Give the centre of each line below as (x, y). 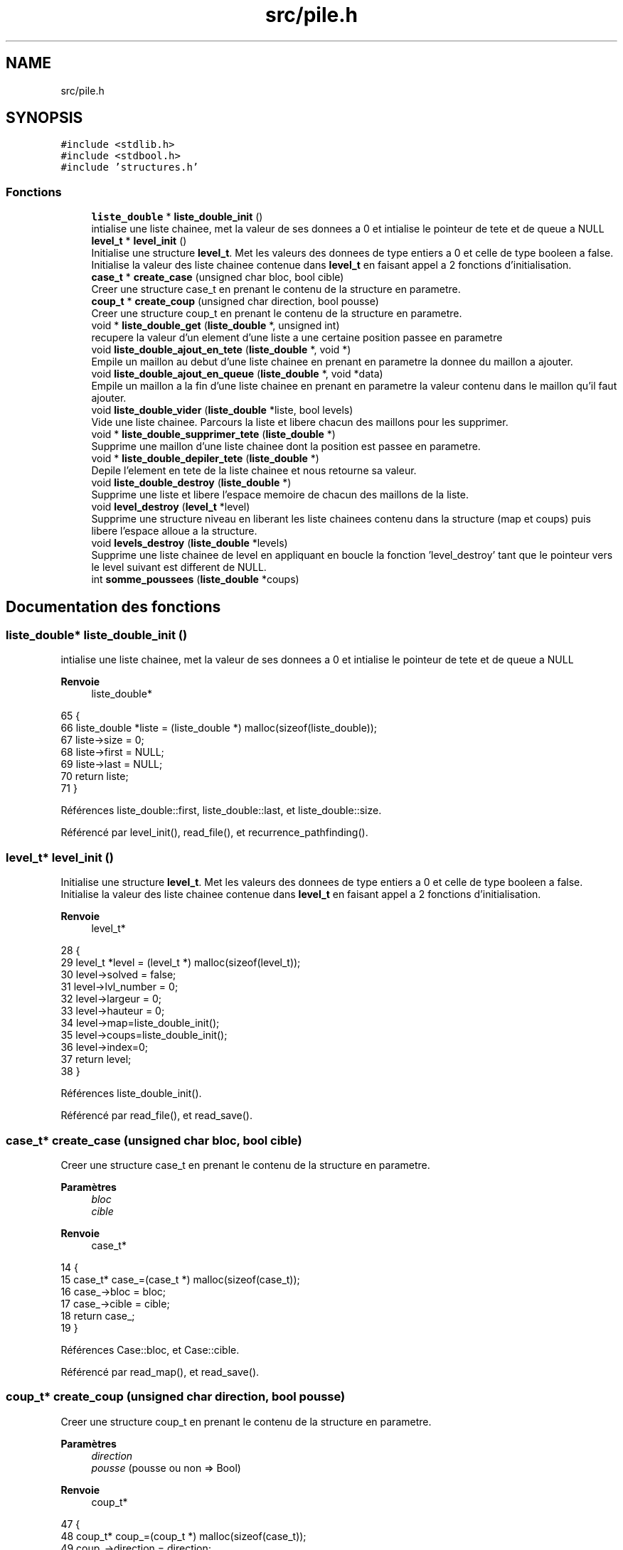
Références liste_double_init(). (131, 1094)
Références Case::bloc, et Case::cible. (150, 1349)
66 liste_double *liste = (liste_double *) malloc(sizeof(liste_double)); (219, 728)
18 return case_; (98, 1315)
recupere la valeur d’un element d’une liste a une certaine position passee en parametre (297, 338)
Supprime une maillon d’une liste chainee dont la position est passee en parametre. (286, 447)
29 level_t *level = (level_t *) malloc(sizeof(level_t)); (181, 963)
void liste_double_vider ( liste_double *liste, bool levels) (222, 410)
